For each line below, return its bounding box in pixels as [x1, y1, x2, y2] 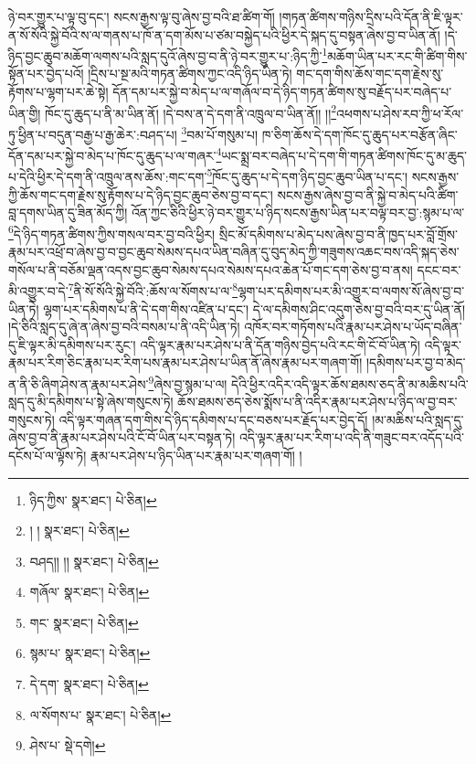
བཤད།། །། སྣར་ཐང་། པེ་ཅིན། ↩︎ [29, 551, 159, 570]
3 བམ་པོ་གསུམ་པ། [181, 122, 259, 143]
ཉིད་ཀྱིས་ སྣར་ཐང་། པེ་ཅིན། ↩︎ [29, 490, 157, 509]
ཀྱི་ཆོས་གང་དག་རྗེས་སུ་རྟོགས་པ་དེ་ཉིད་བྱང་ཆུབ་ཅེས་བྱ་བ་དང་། [8, 185, 273, 204]
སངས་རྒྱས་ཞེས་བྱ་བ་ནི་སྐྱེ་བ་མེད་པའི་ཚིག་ [277, 185, 459, 204]
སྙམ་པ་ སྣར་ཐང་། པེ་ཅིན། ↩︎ [29, 643, 151, 663]
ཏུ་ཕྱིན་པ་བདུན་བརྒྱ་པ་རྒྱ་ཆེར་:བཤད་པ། [8, 124, 177, 143]
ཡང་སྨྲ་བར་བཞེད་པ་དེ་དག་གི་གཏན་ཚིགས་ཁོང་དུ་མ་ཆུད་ [221, 145, 467, 164]
